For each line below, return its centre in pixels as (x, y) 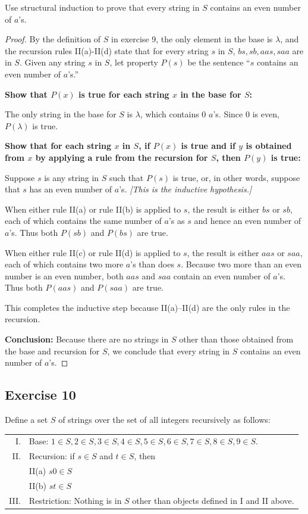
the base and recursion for (52, 351)
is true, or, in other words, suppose (236, 177)
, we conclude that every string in (169, 351)
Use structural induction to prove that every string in (102, 7)
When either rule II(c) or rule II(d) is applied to (93, 252)
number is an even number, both (64, 275)
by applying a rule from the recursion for (122, 157)
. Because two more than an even (241, 264)
